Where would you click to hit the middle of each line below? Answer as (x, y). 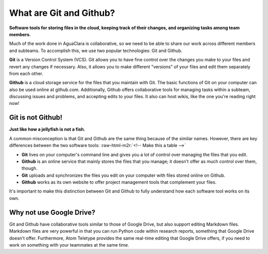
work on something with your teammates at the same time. (69, 245)
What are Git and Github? (62, 13)
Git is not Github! (36, 118)
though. (30, 168)
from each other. (26, 73)
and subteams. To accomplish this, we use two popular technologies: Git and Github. (96, 51)
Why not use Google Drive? (52, 212)
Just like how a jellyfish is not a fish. (47, 129)
